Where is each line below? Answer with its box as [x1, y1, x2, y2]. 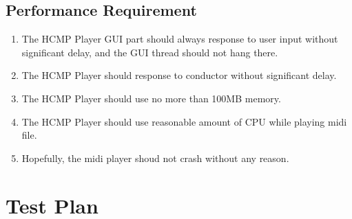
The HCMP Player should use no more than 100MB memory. [21, 91, 281, 105]
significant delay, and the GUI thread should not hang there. [21, 45, 278, 59]
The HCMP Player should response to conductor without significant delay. [21, 68, 337, 82]
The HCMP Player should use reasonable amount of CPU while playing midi [21, 114, 347, 128]
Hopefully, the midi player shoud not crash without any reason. [21, 150, 289, 165]
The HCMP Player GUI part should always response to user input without [21, 32, 338, 46]
